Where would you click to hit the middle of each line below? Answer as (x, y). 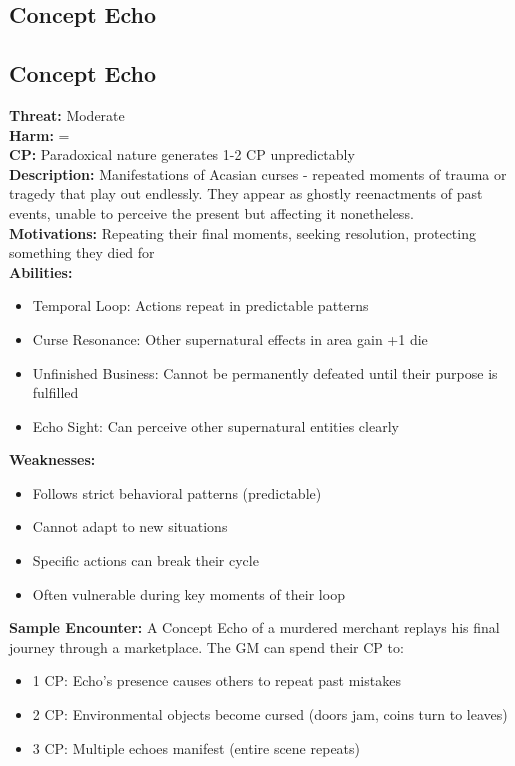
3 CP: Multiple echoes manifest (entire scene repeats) (196, 747)
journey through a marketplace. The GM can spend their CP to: (206, 646)
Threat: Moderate (67, 114)
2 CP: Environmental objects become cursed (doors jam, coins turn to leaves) (270, 714)
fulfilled (55, 392)
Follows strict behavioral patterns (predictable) (177, 492)
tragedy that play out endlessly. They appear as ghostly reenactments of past (246, 193)
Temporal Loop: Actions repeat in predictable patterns (200, 305)
